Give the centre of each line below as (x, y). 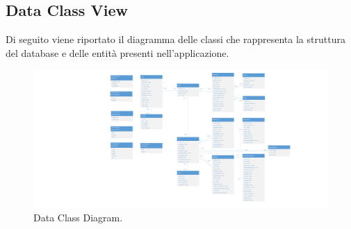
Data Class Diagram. (78, 218)
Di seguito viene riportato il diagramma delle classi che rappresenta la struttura (175, 39)
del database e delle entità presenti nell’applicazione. (117, 52)
